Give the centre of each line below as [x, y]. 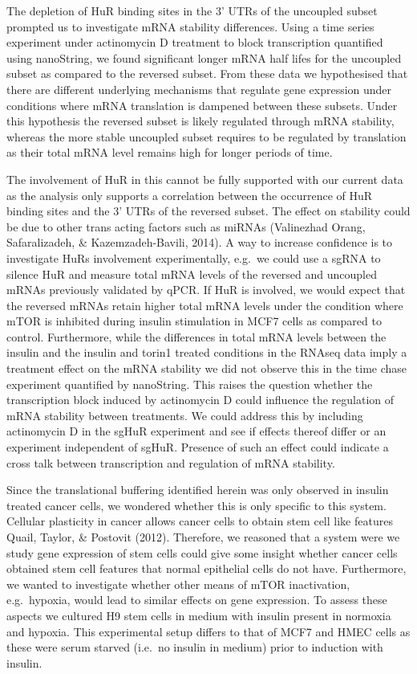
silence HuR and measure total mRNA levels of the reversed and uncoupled [192, 274]
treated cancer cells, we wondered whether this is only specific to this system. [196, 505]
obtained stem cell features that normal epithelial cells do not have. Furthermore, [206, 568]
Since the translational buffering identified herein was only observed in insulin [198, 490]
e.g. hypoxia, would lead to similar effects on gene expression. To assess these [197, 600]
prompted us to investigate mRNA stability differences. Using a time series [190, 26]
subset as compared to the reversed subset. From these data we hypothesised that [207, 74]
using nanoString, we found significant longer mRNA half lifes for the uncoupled [204, 57]
